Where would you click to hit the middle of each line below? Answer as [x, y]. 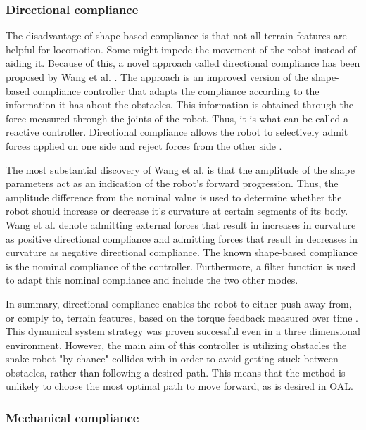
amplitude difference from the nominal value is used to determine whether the [174, 197]
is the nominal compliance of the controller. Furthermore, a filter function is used [181, 266]
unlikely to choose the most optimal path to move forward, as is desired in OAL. [179, 386]
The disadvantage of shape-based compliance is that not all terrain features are [176, 36]
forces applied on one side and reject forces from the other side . [144, 145]
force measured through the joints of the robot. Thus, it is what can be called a [177, 118]
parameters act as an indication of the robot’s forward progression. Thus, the [172, 183]
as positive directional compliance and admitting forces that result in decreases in [182, 238]
